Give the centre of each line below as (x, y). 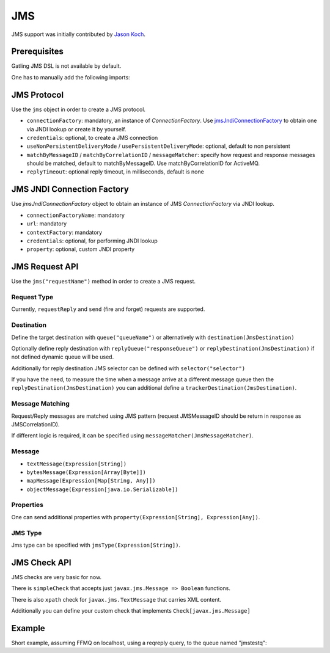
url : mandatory (47, 224)
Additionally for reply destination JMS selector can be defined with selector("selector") (128, 368)
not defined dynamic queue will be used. (63, 357)
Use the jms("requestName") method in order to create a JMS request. (103, 282)
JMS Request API (45, 267)
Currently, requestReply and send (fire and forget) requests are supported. (108, 309)
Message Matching (41, 404)
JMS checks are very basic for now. (57, 577)
